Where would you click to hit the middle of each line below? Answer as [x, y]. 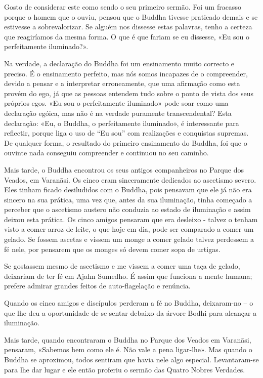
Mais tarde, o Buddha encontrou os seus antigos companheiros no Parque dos [124, 169]
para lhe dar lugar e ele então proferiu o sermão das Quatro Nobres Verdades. [125, 369]
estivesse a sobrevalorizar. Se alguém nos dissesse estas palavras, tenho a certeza [128, 27]
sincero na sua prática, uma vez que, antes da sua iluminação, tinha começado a [128, 199]
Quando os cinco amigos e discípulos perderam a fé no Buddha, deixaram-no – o [129, 303]
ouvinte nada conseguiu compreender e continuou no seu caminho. [106, 153]
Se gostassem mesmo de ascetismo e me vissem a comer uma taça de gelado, [122, 266]
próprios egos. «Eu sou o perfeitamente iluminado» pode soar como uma [116, 103]
